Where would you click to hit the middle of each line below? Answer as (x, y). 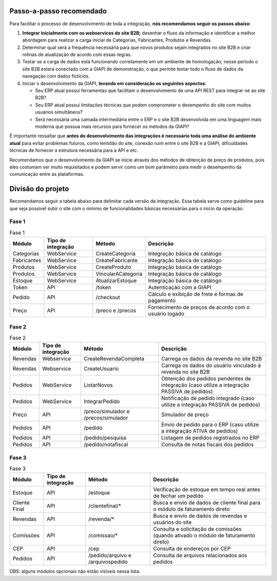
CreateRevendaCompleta (114, 359)
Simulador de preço (185, 415)
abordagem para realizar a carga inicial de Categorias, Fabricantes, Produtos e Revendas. (117, 40)
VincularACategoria (119, 274)
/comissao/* (103, 536)
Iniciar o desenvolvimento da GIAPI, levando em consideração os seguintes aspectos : (114, 83)
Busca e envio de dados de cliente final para (207, 503)
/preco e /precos (116, 311)
